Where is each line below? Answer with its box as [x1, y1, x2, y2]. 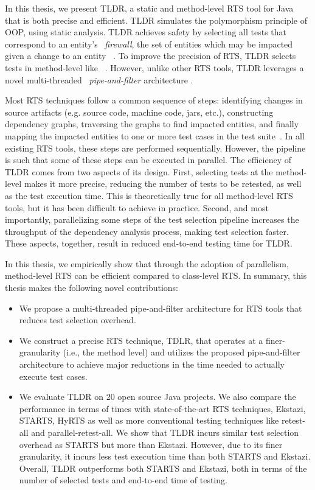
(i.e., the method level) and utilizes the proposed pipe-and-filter [63, 346, 300, 359]
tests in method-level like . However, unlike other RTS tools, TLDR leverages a [5, 61, 304, 74]
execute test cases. [19, 369, 88, 382]
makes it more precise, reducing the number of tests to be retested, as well [24, 177, 302, 190]
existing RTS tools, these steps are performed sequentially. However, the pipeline [5, 141, 306, 154]
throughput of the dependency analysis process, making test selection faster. [5, 225, 289, 237]
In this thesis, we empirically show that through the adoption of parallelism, [5, 257, 289, 270]
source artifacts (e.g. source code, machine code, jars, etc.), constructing [5, 105, 274, 118]
